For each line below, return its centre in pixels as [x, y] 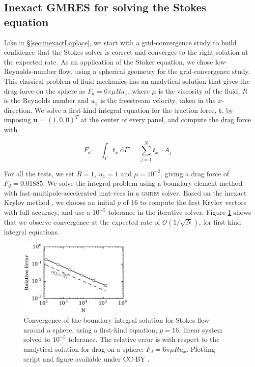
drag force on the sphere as [45, 90]
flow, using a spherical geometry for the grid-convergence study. [154, 71]
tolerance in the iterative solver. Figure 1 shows [180, 212]
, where [139, 90]
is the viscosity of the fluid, [199, 90]
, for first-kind [220, 221]
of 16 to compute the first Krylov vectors [185, 202]
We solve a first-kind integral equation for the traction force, [126, 110]
